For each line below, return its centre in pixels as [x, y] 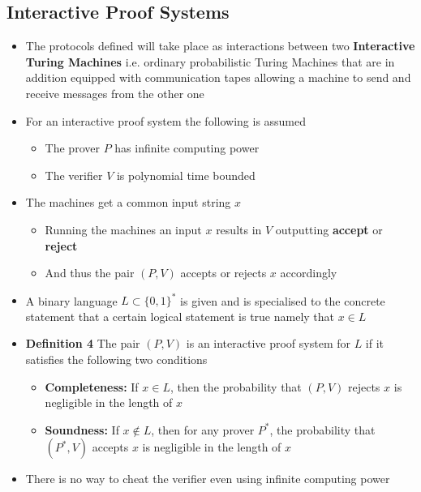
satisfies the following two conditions [116, 359]
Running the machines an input [123, 229]
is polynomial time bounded [186, 175]
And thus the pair [90, 273]
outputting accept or [329, 229]
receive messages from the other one [115, 93]
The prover [72, 148]
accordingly [309, 273]
